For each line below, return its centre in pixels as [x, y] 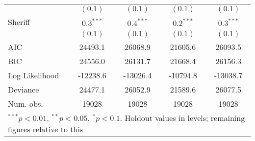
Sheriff [19, 22]
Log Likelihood [34, 75]
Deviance [24, 89]
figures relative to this [46, 129]
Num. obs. [25, 104]
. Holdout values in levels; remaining [182, 118]
